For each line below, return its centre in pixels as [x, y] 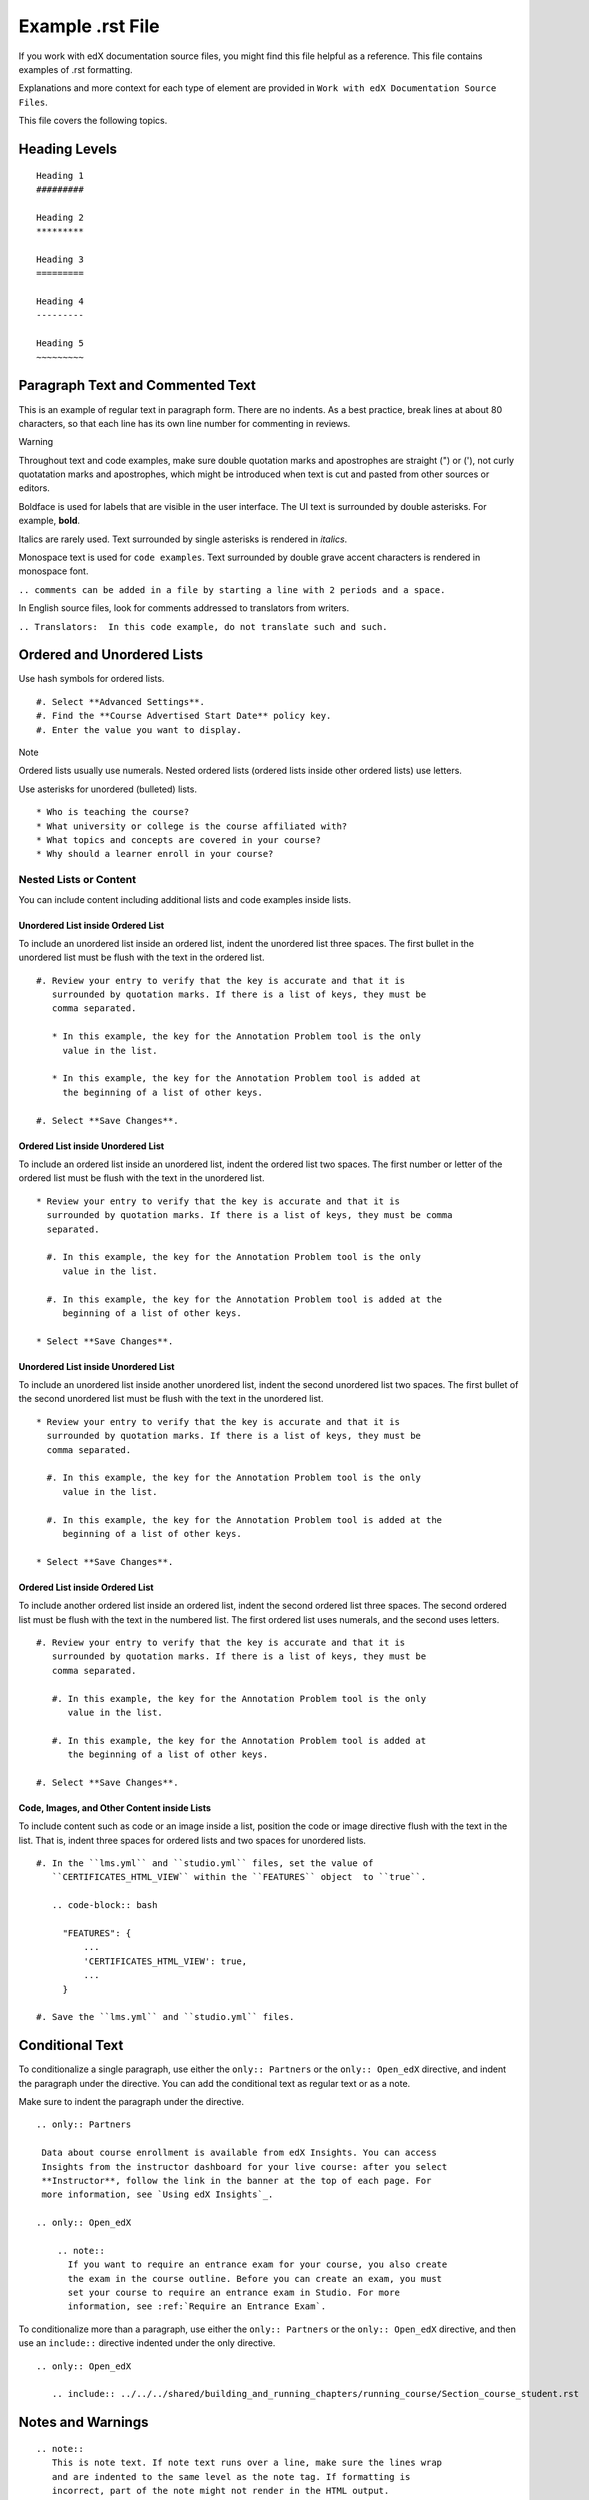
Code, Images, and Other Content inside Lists [115, 1807]
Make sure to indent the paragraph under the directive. [131, 2101]
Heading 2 [60, 217]
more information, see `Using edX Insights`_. [157, 2194]
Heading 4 [60, 301]
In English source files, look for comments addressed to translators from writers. [184, 608]
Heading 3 [60, 259]
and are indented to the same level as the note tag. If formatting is [231, 2476]
